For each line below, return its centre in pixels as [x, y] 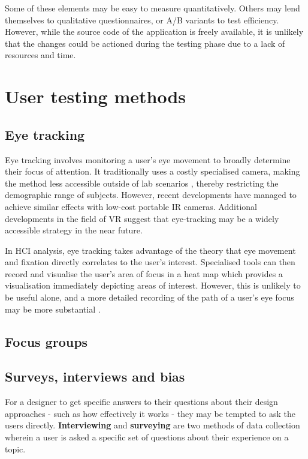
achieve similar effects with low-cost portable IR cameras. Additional [131, 206]
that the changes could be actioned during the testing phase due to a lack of [145, 43]
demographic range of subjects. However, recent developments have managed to [151, 195]
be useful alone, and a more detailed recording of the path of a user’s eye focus [150, 297]
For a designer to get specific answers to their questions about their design [141, 402]
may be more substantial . [53, 309]
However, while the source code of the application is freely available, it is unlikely [154, 31]
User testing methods [95, 96]
